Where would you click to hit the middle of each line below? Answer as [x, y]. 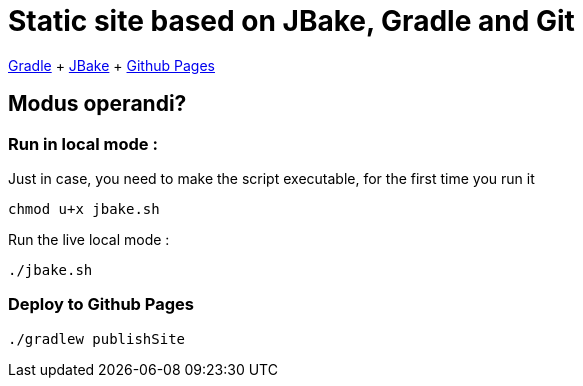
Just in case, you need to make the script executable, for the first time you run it [271, 178]
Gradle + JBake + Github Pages [111, 65]
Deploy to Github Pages [101, 304]
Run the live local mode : [89, 239]
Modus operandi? [97, 104]
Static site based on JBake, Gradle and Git [291, 21]
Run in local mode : [83, 143]
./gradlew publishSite [97, 338]
